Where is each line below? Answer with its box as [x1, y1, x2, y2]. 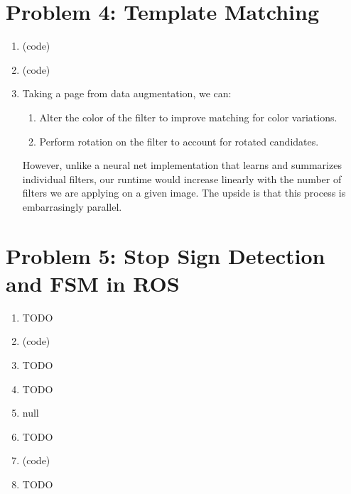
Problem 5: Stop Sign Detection [6, 241, 325, 270]
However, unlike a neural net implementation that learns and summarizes [22, 158, 342, 172]
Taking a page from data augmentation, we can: [22, 86, 232, 101]
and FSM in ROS [6, 268, 180, 297]
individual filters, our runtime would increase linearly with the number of [22, 171, 342, 186]
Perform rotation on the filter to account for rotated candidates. [39, 133, 319, 148]
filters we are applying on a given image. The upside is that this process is [22, 185, 346, 200]
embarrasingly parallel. [22, 199, 122, 214]
